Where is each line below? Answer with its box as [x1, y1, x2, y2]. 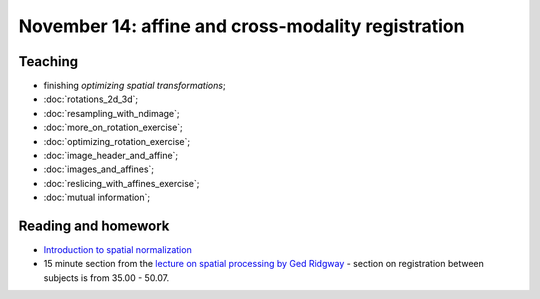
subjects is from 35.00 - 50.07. [43, 271, 170, 284]
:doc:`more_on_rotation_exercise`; [43, 121, 184, 134]
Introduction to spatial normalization [43, 244, 192, 256]
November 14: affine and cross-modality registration [18, 15, 465, 37]
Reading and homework [18, 218, 170, 234]
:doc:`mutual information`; [43, 191, 150, 204]
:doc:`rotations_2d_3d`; [43, 93, 139, 105]
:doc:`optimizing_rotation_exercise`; [43, 135, 191, 147]
